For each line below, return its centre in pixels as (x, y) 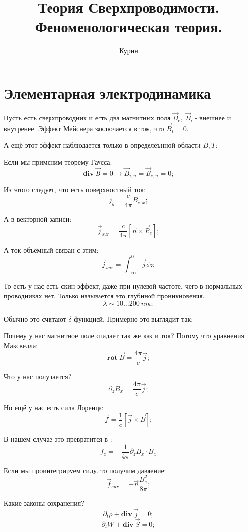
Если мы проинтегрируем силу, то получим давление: (85, 470)
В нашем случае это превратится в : (58, 439)
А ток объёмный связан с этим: (51, 250)
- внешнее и (213, 118)
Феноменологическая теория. (129, 27)
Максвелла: (21, 345)
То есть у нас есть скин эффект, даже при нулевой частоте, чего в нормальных (123, 286)
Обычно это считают (35, 319)
